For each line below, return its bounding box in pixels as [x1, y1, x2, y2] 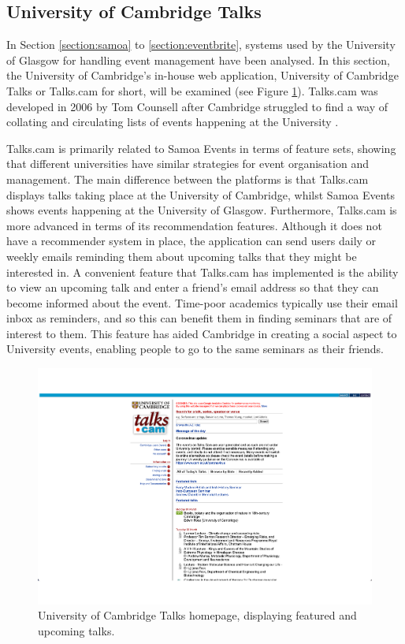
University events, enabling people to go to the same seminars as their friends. [6, 341, 384, 357]
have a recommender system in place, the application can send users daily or [6, 233, 377, 249]
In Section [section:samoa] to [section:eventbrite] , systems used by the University [6, 36, 396, 53]
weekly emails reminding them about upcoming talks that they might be [6, 248, 357, 264]
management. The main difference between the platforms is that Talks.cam [6, 170, 369, 187]
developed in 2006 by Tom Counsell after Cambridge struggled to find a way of [6, 98, 388, 114]
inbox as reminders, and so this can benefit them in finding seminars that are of [6, 310, 392, 326]
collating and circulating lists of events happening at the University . [6, 114, 339, 130]
